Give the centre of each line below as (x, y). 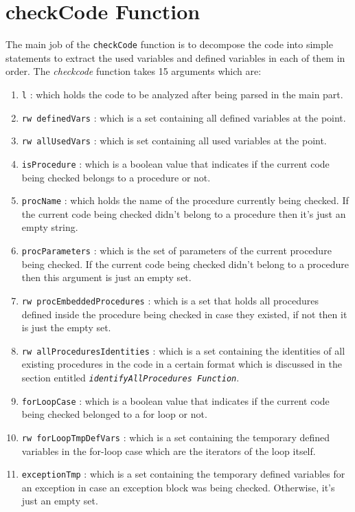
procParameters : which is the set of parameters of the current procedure (176, 251)
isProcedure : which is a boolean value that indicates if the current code (175, 163)
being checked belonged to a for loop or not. (114, 414)
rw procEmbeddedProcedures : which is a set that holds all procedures (170, 300)
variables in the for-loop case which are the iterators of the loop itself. (169, 450)
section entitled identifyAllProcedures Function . (130, 377)
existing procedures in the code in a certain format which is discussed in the (182, 364)
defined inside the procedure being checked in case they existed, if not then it (184, 314)
